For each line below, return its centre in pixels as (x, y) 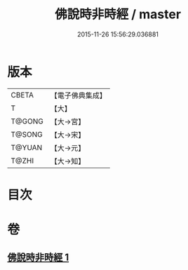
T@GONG (27, 121)
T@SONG (27, 134)
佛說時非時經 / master (118, 14)
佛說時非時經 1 (38, 258)
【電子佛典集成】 (78, 95)
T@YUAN (27, 147)
